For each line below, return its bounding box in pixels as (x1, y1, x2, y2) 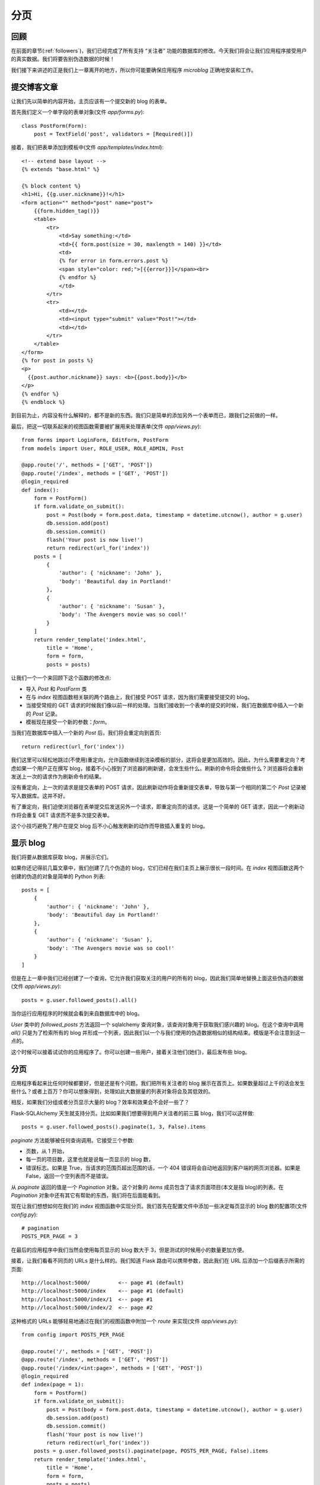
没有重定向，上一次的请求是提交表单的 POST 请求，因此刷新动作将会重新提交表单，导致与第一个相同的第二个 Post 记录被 (11, 784, 306, 791)
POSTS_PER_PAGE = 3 (21, 1233, 78, 1240)
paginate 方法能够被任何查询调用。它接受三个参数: (11, 1136, 135, 1143)
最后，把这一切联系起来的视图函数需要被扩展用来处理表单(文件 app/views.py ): (11, 422, 201, 430)
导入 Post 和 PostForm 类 (25, 685, 87, 692)
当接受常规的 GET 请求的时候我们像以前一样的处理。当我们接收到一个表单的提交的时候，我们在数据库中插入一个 (25, 702, 299, 709)
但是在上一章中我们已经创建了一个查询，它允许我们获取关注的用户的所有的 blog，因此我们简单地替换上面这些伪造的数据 (11, 974, 303, 981)
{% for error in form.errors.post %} (59, 257, 169, 264)
